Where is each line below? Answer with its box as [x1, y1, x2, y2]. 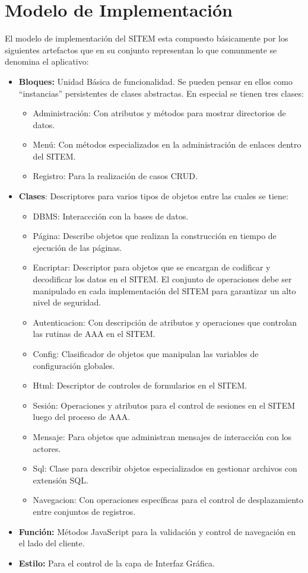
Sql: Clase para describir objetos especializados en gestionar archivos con [33, 462, 297, 475]
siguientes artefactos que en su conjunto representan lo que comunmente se [5, 43, 277, 56]
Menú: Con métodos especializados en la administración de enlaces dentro [33, 138, 301, 151]
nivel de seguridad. [33, 296, 101, 308]
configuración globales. [33, 359, 115, 371]
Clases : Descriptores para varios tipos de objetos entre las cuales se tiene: [18, 190, 288, 202]
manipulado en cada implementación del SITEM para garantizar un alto [33, 284, 296, 297]
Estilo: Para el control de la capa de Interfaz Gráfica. [18, 556, 215, 569]
